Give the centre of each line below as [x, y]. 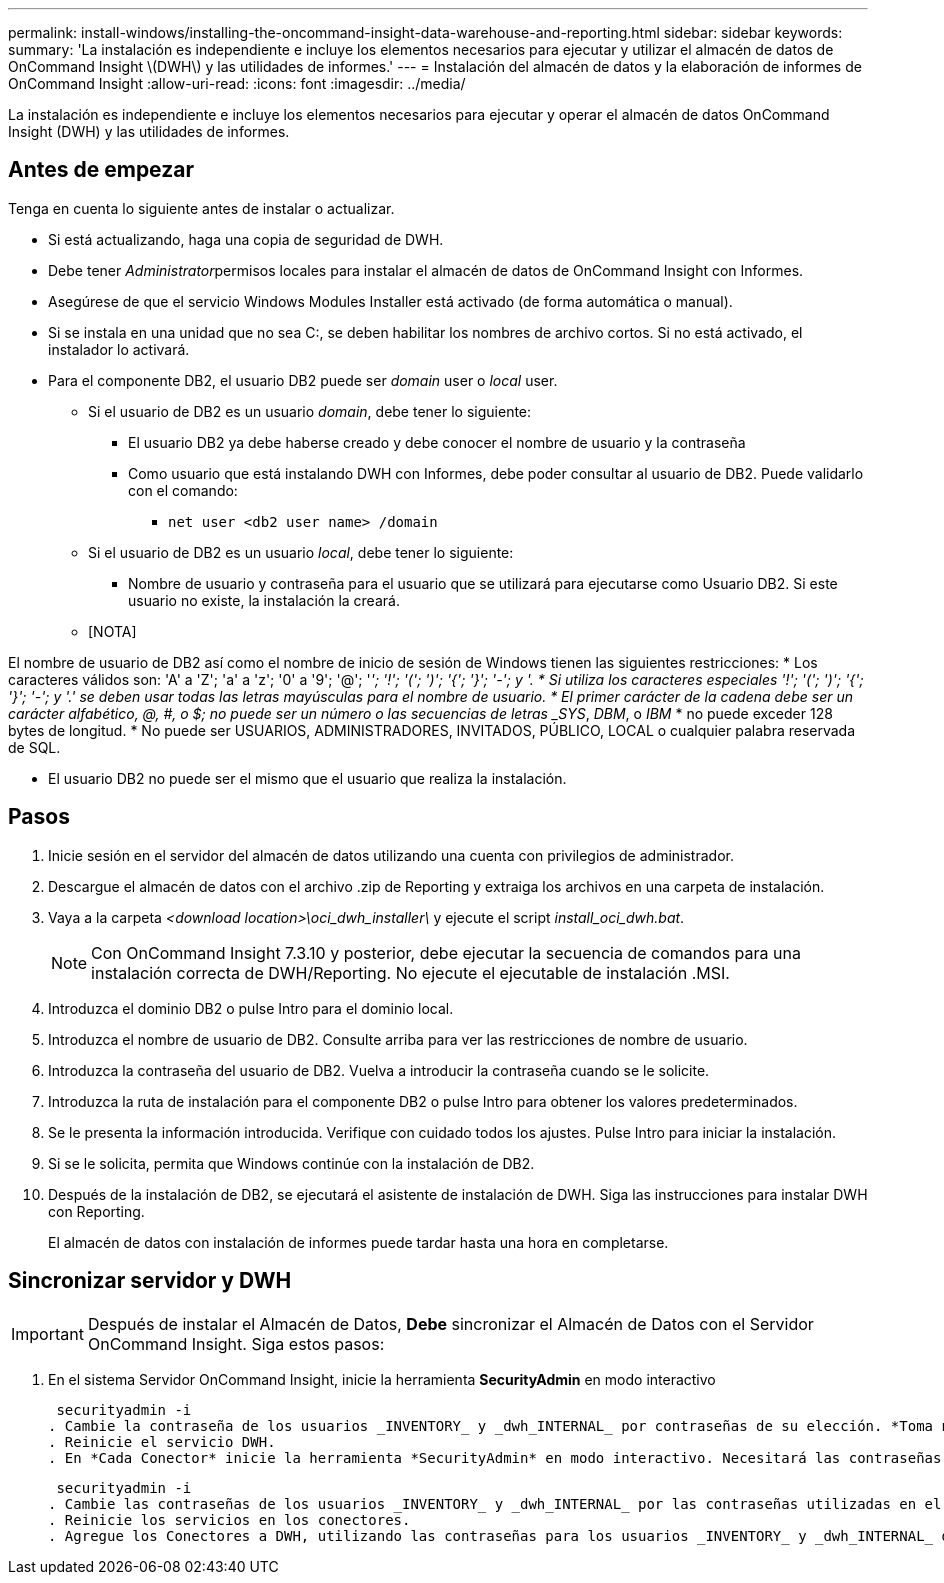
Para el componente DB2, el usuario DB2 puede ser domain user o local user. [303, 380]
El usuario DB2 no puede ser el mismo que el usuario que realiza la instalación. [307, 778]
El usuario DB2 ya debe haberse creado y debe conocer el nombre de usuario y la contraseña [437, 442]
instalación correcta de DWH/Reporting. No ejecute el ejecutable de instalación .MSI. [410, 972]
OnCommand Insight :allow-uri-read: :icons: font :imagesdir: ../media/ [237, 83]
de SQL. [34, 747]
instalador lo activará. [119, 349]
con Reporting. [96, 1211]
